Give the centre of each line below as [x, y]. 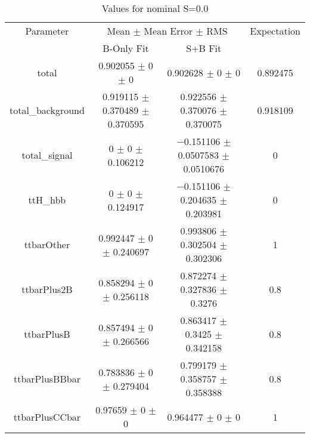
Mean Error [168, 31]
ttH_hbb [47, 200]
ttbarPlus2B [47, 289]
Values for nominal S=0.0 [155, 8]
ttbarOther [47, 244]
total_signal [47, 155]
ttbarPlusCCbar [47, 417]
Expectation [275, 31]
